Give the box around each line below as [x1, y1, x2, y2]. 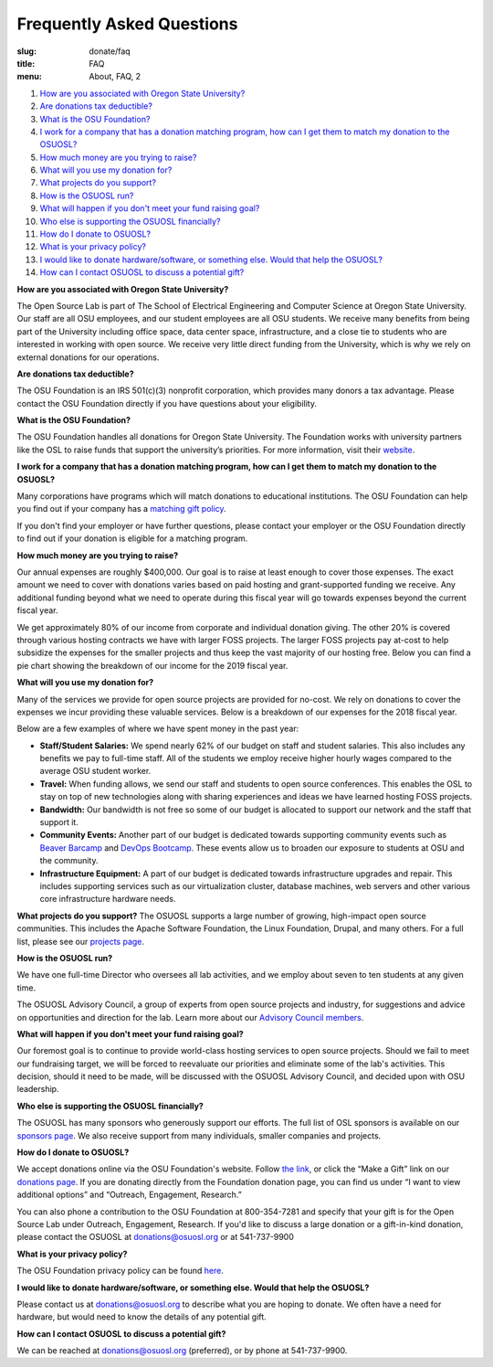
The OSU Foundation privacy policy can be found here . [16, 1266, 224, 1277]
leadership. [16, 1084, 59, 1095]
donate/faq [89, 46, 131, 57]
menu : [16, 71, 43, 82]
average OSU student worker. [39, 766, 152, 777]
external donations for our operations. [16, 352, 160, 363]
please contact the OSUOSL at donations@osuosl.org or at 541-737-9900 [16, 1232, 294, 1243]
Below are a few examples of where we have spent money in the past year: [16, 723, 299, 735]
